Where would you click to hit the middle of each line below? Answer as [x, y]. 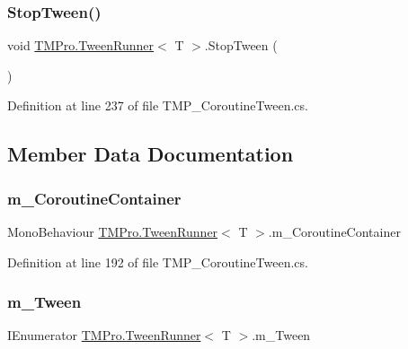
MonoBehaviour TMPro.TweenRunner [113, 231]
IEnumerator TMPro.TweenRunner [104, 335]
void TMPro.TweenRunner [81, 45]
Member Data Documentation [151, 154]
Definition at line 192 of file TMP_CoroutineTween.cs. [158, 262]
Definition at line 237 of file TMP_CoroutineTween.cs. [158, 105]
